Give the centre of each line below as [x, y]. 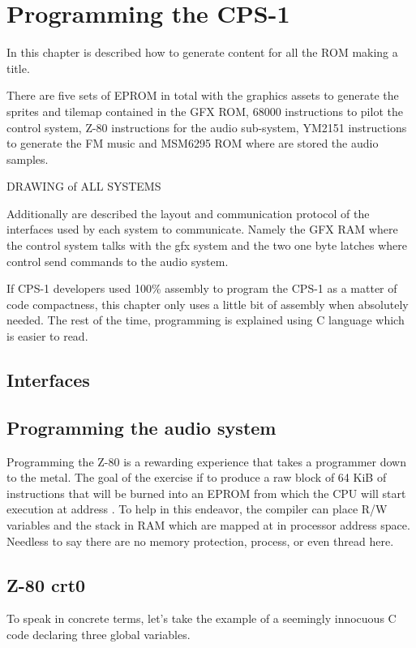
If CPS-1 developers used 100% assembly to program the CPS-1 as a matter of [202, 288]
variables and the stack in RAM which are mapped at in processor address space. [208, 524]
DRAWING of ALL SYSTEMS [84, 186]
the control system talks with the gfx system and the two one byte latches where [207, 245]
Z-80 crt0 [46, 584]
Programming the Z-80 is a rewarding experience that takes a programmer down [206, 461]
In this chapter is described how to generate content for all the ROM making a [202, 52]
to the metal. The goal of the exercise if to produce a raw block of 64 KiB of [197, 477]
